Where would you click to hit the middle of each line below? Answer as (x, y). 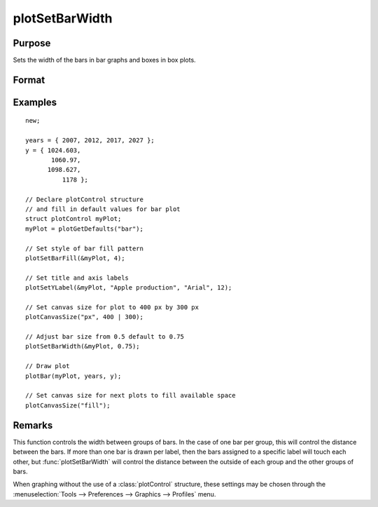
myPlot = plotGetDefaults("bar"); (84, 229)
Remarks (33, 425)
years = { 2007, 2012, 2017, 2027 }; (90, 141)
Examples (35, 102)
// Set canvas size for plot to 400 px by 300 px (112, 307)
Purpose (32, 43)
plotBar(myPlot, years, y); (73, 376)
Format (29, 80)
